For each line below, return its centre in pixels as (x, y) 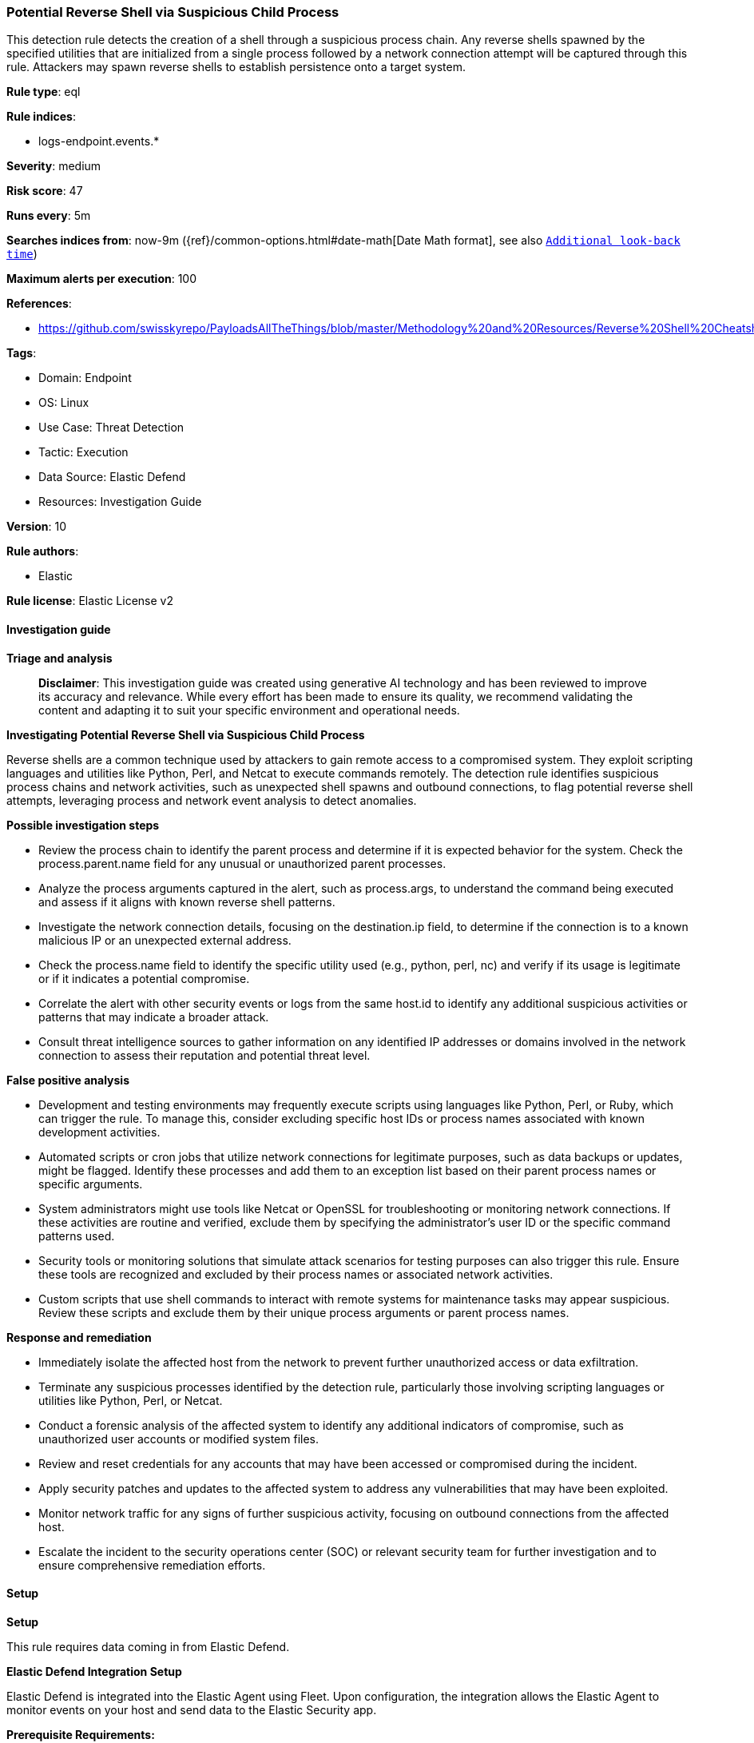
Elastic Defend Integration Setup (94, 1671)
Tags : (22, 353)
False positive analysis (68, 1080)
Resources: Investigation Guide (120, 502)
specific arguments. (91, 1184)
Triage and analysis (60, 658)
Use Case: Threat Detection (111, 428)
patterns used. (77, 1236)
